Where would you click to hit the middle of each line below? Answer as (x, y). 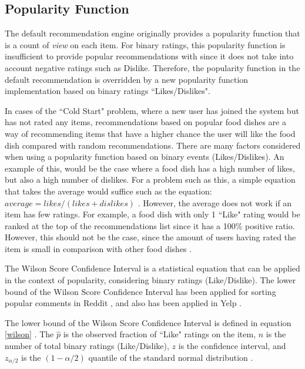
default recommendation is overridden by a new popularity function (127, 79)
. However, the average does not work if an (215, 202)
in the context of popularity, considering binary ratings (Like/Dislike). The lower (150, 280)
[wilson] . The (29, 334)
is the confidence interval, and (232, 346)
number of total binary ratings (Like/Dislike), (87, 346)
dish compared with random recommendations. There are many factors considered (153, 145)
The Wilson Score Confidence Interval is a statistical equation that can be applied (152, 268)
